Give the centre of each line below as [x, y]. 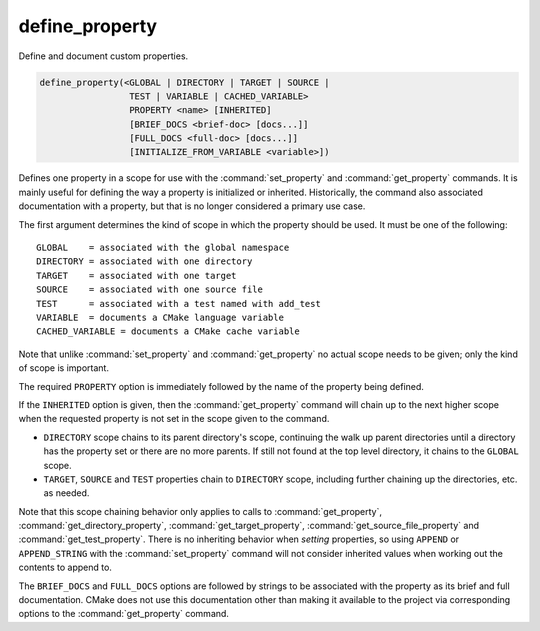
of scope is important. [64, 368]
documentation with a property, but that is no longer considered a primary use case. [192, 206]
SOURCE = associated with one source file [150, 289]
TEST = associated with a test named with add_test [179, 303]
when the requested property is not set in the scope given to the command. [174, 419]
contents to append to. [65, 567]
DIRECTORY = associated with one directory [144, 261]
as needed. [66, 493]
